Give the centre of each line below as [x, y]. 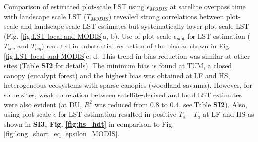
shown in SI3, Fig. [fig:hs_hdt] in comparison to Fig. [89, 123]
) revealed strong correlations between [166, 16]
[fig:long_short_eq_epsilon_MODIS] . [62, 133]
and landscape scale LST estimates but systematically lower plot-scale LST [135, 26]
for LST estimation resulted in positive [117, 114]
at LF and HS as [228, 114]
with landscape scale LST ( [45, 16]
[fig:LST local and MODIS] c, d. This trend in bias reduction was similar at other [127, 56]
